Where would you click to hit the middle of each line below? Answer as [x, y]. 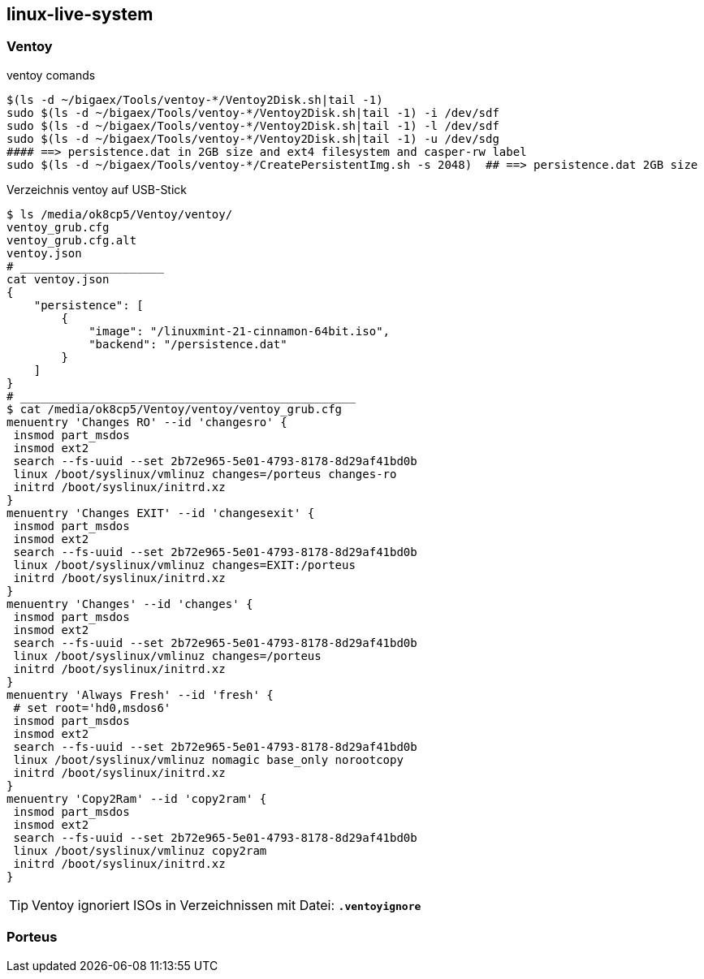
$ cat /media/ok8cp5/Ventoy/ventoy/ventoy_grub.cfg [175, 409]
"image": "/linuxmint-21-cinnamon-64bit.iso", [240, 331]
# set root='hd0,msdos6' [92, 707]
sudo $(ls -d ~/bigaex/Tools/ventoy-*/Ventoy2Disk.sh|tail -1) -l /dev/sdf [253, 125]
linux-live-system [80, 14]
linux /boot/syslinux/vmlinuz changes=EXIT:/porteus [184, 565]
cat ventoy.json [58, 279]
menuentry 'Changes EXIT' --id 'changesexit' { [161, 513]
